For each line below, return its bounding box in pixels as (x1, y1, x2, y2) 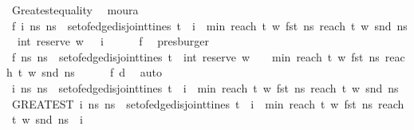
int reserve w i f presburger (17, 33, 209, 49)
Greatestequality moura (11, 2, 139, 18)
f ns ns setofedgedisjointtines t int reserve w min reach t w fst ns (11, 48, 380, 65)
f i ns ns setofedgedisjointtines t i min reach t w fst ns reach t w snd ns (11, 17, 408, 33)
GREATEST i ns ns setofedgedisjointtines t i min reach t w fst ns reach (11, 95, 404, 112)
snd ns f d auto (41, 64, 163, 81)
